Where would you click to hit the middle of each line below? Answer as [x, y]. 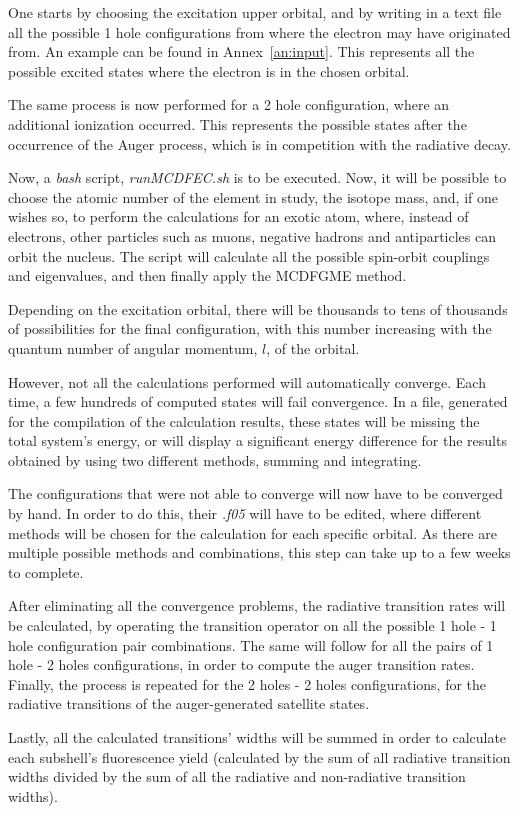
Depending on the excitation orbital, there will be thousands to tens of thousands [258, 308]
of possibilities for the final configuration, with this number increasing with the [250, 328]
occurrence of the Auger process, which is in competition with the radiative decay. [259, 143]
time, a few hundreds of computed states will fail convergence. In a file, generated [258, 401]
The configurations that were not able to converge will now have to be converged [255, 493]
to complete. [46, 571]
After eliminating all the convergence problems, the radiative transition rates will [257, 605]
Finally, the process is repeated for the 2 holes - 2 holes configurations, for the [247, 683]
